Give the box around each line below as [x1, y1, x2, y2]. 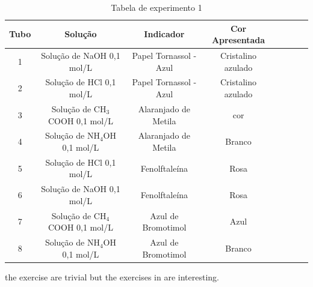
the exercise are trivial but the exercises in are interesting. [5, 270, 219, 283]
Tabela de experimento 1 [111, 1, 202, 13]
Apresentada [211, 34, 265, 46]
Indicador [144, 28, 185, 40]
